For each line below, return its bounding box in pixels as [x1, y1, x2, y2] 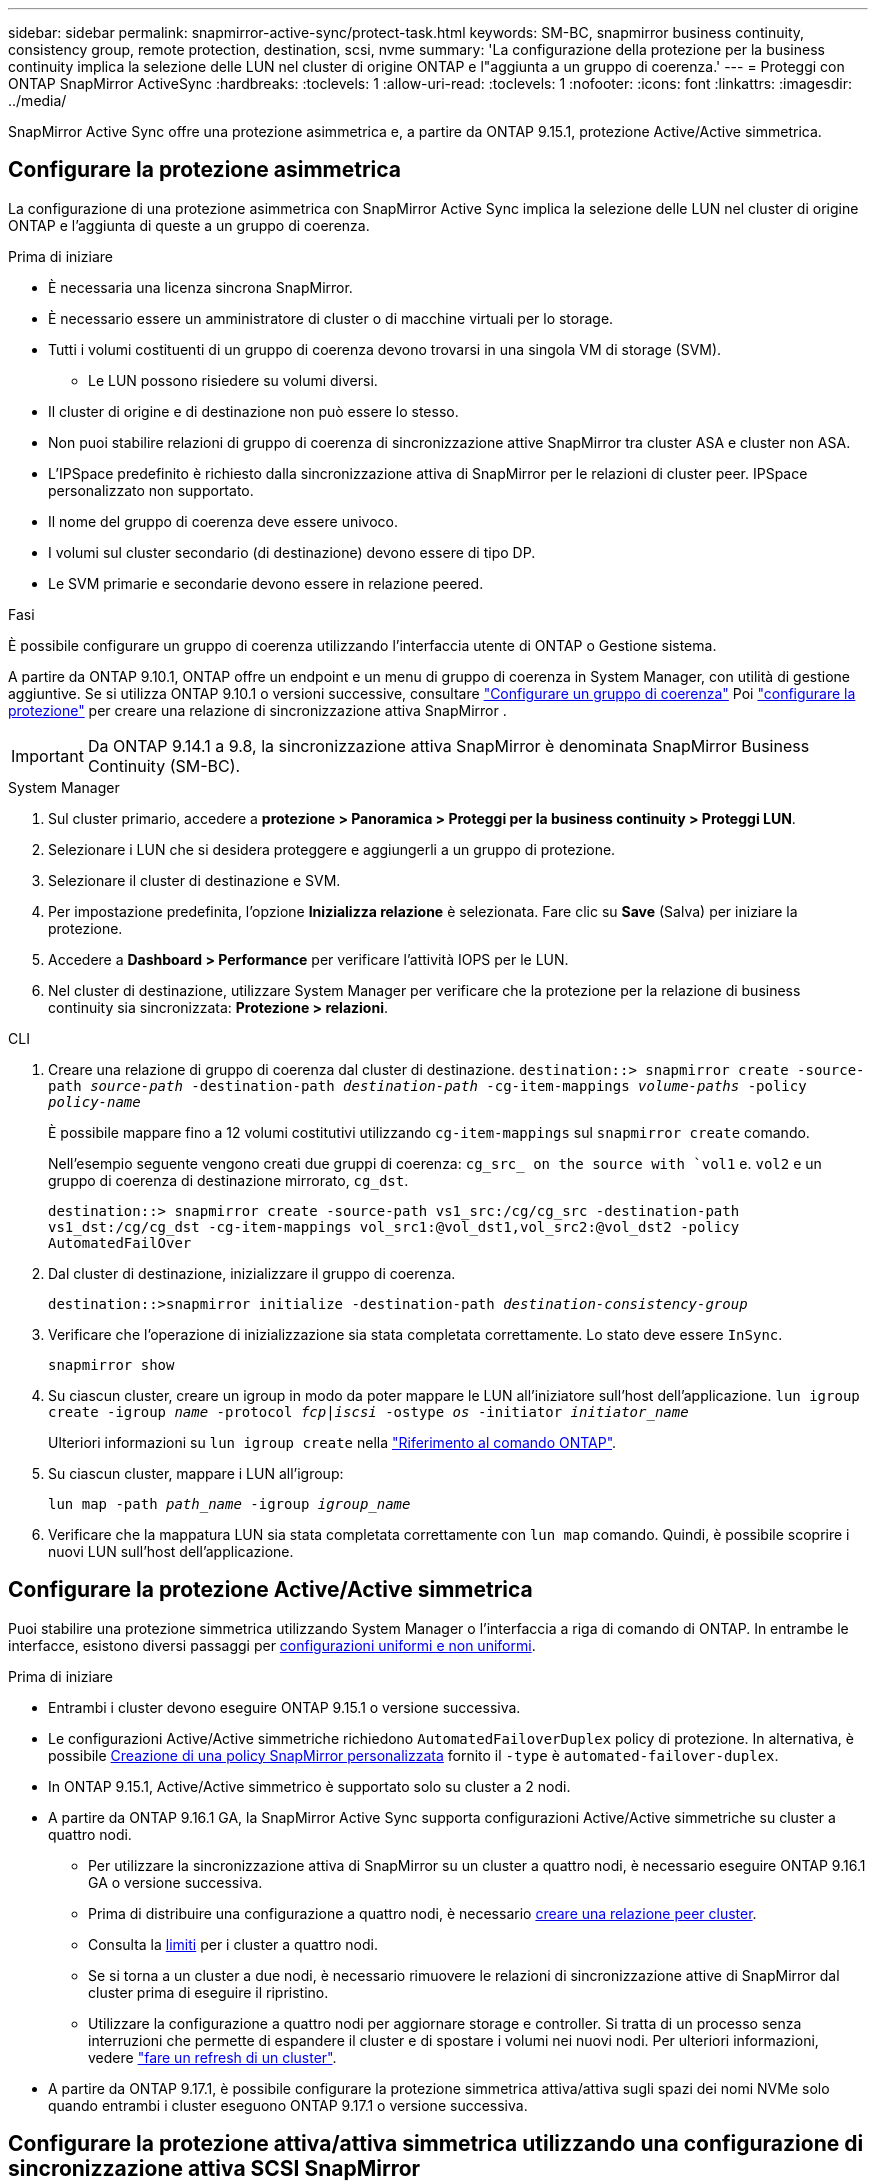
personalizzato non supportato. [48, 481, 254, 499]
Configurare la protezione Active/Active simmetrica [8, 1577, 533, 1603]
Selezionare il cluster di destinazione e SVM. [48, 871, 341, 889]
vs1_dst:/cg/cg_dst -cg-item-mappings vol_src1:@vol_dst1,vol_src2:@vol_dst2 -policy [48, 1218, 740, 1235]
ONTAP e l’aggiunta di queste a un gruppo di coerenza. [8, 216, 370, 234]
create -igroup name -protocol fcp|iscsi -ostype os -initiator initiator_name [48, 1403, 689, 1420]
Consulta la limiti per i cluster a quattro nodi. [88, 1935, 378, 1953]
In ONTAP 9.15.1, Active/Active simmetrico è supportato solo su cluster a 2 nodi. [48, 1777, 571, 1795]
